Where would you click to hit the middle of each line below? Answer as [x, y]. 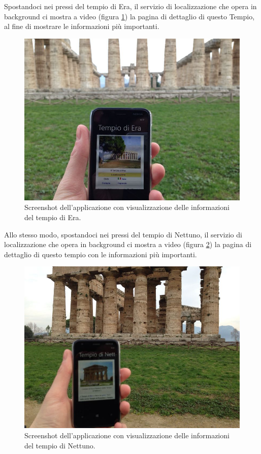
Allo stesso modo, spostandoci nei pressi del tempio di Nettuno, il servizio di [123, 234]
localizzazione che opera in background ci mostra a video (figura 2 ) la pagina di [128, 244]
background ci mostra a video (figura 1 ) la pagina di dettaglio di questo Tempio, [129, 16]
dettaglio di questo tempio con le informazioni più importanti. [101, 254]
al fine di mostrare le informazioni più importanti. [82, 26]
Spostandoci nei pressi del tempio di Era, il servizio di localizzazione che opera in [130, 6]
